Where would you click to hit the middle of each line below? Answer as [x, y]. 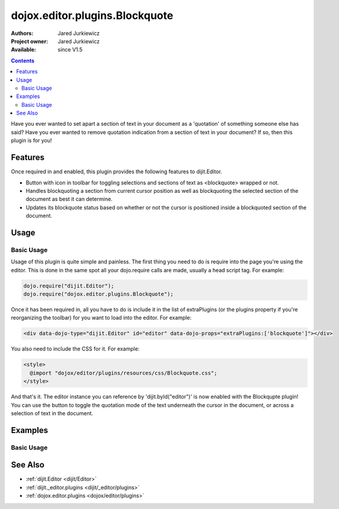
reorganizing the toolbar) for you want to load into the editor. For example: [101, 318]
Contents [23, 61]
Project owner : [30, 41]
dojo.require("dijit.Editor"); [69, 286]
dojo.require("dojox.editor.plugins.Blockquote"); [99, 294]
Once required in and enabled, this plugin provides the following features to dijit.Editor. [116, 171]
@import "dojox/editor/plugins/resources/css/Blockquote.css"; [124, 373]
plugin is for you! [31, 141]
